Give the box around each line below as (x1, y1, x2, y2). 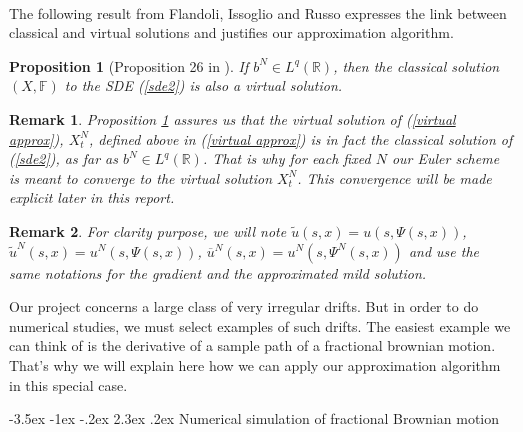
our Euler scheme (391, 148, 500, 169)
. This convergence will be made (297, 167, 492, 188)
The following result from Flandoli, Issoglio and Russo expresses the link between (9, 2, 507, 23)
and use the (408, 240, 480, 261)
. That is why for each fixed (202, 148, 371, 169)
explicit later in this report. (9, 187, 175, 208)
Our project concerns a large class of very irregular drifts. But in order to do (9, 296, 479, 317)
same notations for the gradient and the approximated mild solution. (9, 262, 427, 283)
